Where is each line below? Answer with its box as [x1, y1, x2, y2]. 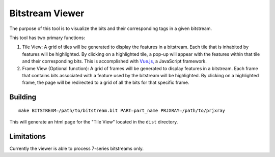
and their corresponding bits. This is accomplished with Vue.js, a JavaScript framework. [22, 58, 207, 65]
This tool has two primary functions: [9, 35, 85, 41]
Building [9, 93, 37, 102]
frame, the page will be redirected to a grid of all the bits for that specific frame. [22, 79, 189, 86]
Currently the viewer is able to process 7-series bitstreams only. [9, 145, 144, 151]
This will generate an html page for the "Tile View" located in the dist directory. [9, 119, 178, 125]
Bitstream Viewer [9, 8, 85, 19]
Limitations [9, 132, 46, 141]
